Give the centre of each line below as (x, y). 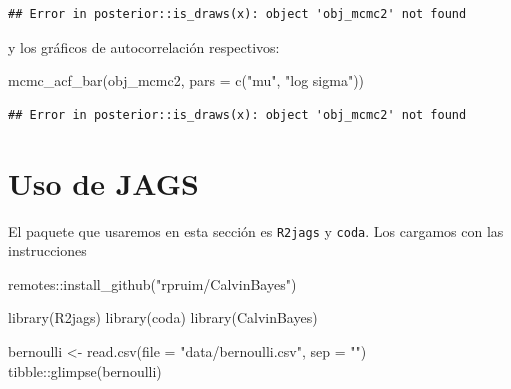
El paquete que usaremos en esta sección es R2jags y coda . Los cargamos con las (256, 230)
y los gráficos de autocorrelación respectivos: (144, 46)
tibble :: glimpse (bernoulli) (85, 370)
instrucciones (47, 250)
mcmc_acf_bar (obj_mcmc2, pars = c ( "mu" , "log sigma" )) (186, 80)
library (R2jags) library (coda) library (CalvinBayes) (163, 317)
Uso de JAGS (103, 182)
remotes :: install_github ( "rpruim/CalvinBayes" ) (152, 283)
